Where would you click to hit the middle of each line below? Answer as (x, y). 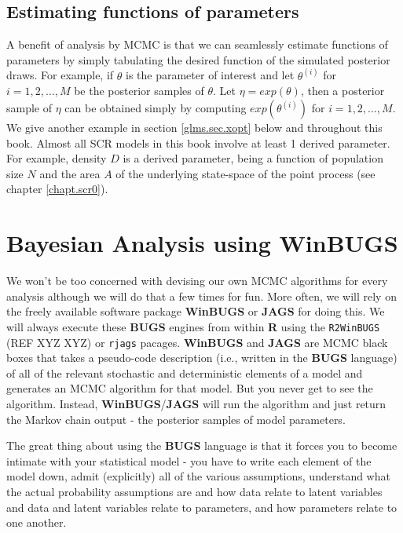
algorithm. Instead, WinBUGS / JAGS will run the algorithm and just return (196, 403)
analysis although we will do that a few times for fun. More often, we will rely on (201, 296)
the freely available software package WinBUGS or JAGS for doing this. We (196, 311)
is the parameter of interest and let (210, 75)
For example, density (57, 158)
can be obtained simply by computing (156, 108)
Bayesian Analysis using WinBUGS (202, 243)
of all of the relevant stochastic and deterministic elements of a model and (185, 372)
